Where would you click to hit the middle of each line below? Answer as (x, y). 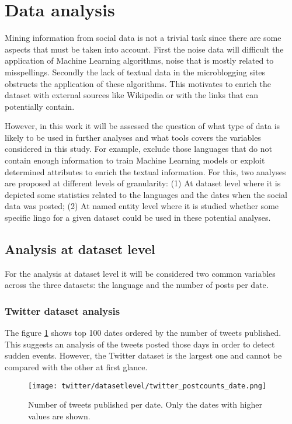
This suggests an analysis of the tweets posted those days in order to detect (140, 344)
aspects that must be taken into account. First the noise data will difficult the (144, 49)
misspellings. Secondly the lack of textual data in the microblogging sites (135, 72)
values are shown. (59, 416)
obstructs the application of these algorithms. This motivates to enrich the (138, 83)
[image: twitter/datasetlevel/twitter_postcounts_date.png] (147, 386)
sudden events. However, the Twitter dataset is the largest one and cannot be (143, 355)
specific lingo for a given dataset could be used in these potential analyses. (138, 218)
